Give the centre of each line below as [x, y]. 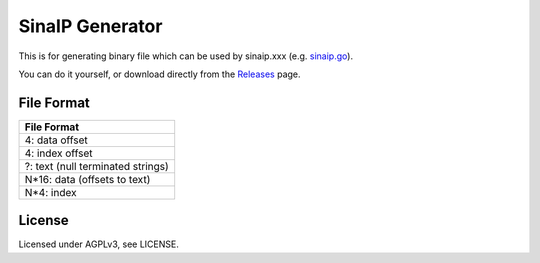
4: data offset [56, 140]
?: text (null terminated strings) [96, 166]
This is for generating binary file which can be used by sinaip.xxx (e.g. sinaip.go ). [186, 56]
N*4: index [50, 192]
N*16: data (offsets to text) [87, 179]
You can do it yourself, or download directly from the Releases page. [159, 74]
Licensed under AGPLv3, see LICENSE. [98, 244]
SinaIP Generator [90, 26]
